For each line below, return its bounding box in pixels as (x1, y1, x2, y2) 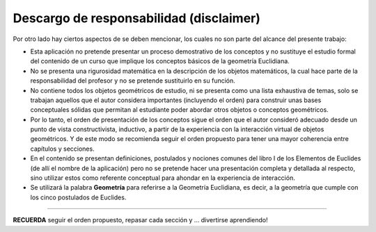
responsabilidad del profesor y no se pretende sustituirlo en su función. (30, 76, 236, 85)
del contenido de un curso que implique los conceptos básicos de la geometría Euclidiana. (30, 57, 290, 65)
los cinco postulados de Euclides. (30, 193, 127, 201)
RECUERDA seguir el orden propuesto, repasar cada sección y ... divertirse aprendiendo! (13, 216, 268, 224)
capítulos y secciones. (30, 144, 95, 153)
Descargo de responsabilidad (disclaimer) (13, 10, 261, 26)
